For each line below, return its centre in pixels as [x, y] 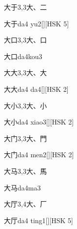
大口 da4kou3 [23, 56]
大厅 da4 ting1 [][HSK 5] [38, 220]
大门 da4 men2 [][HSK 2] [39, 155]
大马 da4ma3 [22, 187]
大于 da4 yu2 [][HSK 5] [37, 23]
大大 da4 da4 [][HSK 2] [36, 89]
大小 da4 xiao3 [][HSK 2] [39, 122]
